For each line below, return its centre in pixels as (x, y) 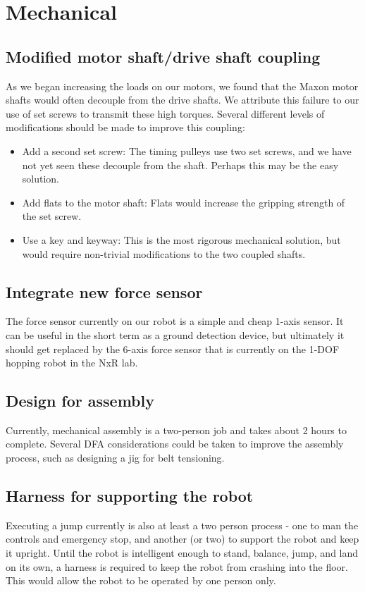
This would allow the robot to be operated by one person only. (141, 580)
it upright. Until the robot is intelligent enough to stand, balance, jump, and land (182, 553)
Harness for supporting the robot (130, 496)
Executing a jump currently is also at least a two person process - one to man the (182, 525)
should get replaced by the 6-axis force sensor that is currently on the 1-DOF (173, 349)
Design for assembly (80, 401)
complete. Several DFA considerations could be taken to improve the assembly (175, 444)
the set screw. (52, 216)
